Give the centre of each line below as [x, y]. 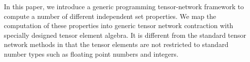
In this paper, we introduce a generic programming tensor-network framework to [124, 6]
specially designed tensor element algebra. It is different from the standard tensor [125, 35]
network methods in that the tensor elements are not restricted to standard [116, 44]
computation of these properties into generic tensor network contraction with [119, 25]
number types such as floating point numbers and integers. [91, 54]
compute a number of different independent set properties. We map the [110, 16]
